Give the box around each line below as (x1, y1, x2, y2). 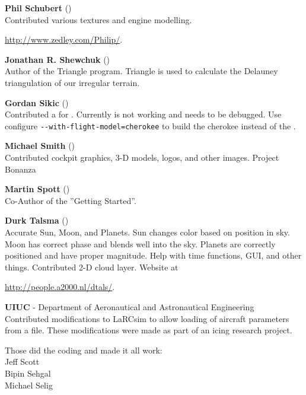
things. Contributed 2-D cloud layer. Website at (5, 260, 179, 273)
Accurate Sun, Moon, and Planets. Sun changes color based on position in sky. (5, 225, 290, 238)
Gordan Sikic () (5, 96, 69, 109)
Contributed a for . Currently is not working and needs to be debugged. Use (5, 108, 282, 120)
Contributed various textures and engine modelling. (5, 13, 192, 26)
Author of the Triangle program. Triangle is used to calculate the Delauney (5, 65, 278, 77)
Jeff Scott (5, 355, 40, 368)
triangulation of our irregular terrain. (5, 76, 140, 88)
